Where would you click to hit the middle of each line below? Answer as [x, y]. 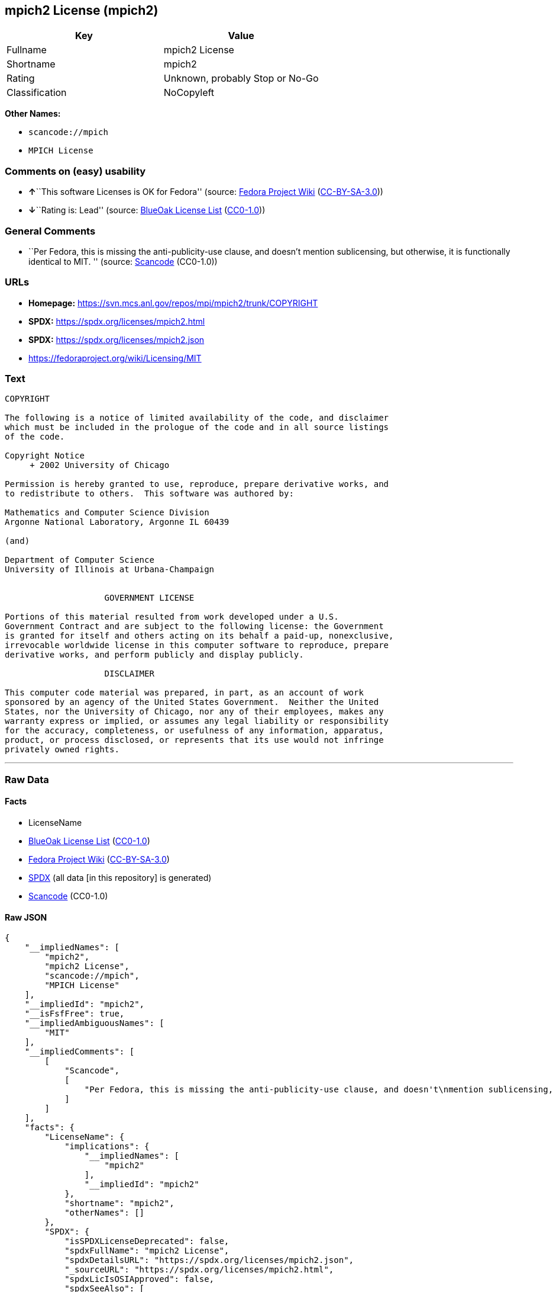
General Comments [50, 231]
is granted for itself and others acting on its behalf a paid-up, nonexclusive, [199, 636]
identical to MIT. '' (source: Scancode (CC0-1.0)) [123, 261]
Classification [37, 93]
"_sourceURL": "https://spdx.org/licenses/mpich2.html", [199, 1270]
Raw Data [27, 779]
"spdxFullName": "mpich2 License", [147, 1251]
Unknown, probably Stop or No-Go [241, 78]
